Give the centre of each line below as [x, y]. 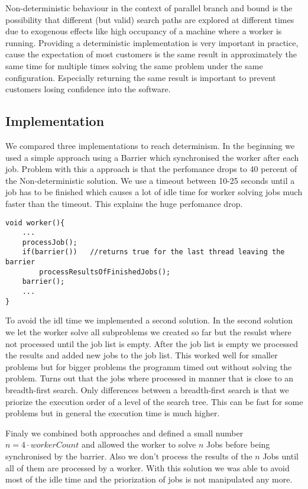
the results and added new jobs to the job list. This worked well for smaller [142, 355]
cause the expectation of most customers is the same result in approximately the [151, 54]
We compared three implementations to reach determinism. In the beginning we [150, 145]
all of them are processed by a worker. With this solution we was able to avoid [147, 467]
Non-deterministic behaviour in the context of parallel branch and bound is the [149, 8]
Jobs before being [238, 444]
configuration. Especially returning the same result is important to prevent [141, 77]
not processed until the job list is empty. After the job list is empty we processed [152, 343]
